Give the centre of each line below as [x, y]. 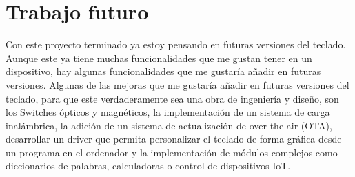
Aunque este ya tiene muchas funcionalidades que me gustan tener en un [159, 58]
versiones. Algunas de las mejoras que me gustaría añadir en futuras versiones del [177, 84]
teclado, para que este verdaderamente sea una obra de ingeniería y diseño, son [172, 98]
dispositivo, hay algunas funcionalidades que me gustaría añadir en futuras [163, 71]
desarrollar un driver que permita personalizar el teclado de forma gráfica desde [174, 139]
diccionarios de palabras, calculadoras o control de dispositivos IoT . [148, 166]
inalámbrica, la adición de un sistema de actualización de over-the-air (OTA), [169, 125]
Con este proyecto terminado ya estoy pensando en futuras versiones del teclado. [176, 44]
